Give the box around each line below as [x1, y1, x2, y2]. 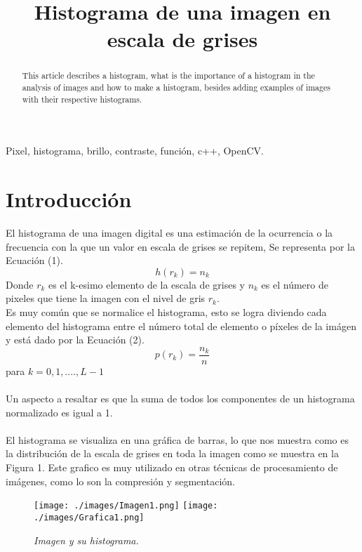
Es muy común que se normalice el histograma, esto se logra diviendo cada [6, 305, 327, 320]
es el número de [261, 277, 328, 291]
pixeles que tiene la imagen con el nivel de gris [6, 291, 206, 305]
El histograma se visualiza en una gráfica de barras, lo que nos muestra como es [6, 432, 349, 447]
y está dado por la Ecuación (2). [6, 332, 145, 347]
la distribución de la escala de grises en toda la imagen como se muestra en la [6, 446, 339, 461]
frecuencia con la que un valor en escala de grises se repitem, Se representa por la [6, 239, 355, 254]
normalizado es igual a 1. [6, 405, 113, 419]
